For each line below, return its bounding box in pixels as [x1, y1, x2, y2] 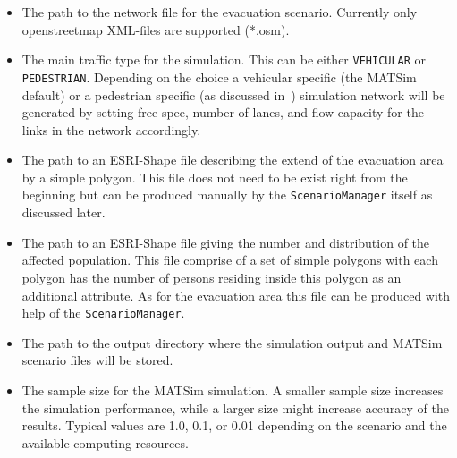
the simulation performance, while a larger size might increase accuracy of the [21, 398, 449, 417]
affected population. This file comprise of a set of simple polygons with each [21, 250, 438, 269]
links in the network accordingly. [21, 120, 201, 139]
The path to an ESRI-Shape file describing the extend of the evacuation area [21, 150, 444, 169]
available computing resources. [21, 433, 189, 452]
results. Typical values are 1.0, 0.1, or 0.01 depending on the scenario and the [21, 416, 447, 435]
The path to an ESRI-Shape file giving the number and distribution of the [21, 233, 430, 251]
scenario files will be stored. [21, 351, 173, 369]
